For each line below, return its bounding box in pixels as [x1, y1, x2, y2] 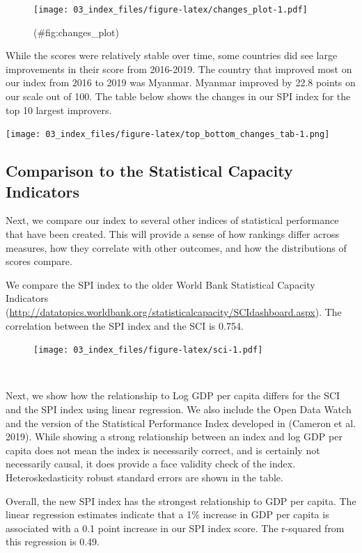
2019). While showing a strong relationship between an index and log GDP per [6, 429, 343, 444]
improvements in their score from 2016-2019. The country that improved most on [6, 61, 352, 76]
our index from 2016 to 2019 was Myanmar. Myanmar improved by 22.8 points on [6, 75, 356, 90]
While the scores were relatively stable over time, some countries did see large [6, 48, 338, 63]
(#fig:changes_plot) [33, 24, 119, 39]
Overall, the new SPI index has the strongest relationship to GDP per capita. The [6, 493, 356, 508]
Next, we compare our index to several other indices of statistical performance [6, 213, 339, 227]
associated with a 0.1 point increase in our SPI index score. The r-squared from [6, 520, 345, 535]
